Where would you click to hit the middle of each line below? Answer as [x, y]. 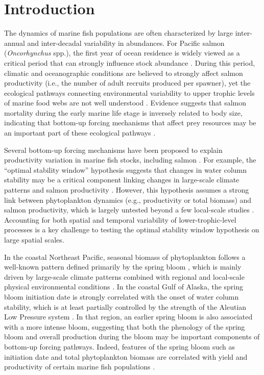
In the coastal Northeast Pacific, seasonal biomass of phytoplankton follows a [125, 257]
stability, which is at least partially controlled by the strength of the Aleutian [125, 306]
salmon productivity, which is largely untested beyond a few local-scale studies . [129, 210]
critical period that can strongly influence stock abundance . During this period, [130, 62]
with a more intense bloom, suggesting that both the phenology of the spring [125, 326]
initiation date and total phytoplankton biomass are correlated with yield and [126, 356]
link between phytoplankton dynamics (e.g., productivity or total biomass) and [128, 199]
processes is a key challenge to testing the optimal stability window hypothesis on [132, 230]
